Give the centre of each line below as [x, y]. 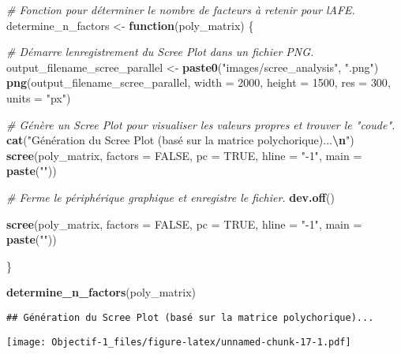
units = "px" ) [39, 97]
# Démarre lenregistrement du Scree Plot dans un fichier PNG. [160, 52]
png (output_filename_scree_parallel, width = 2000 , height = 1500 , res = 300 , [199, 82]
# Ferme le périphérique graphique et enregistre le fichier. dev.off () [171, 197]
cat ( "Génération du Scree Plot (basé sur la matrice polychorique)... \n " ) [180, 140]
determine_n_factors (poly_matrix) [101, 292]
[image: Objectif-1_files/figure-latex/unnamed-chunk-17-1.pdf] [179, 342]
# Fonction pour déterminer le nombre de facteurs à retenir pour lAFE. [181, 9]
